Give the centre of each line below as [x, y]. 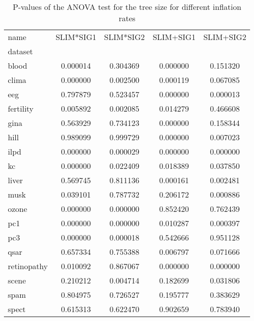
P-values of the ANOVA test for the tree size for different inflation [127, 7]
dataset [20, 51]
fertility [21, 108]
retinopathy [28, 266]
